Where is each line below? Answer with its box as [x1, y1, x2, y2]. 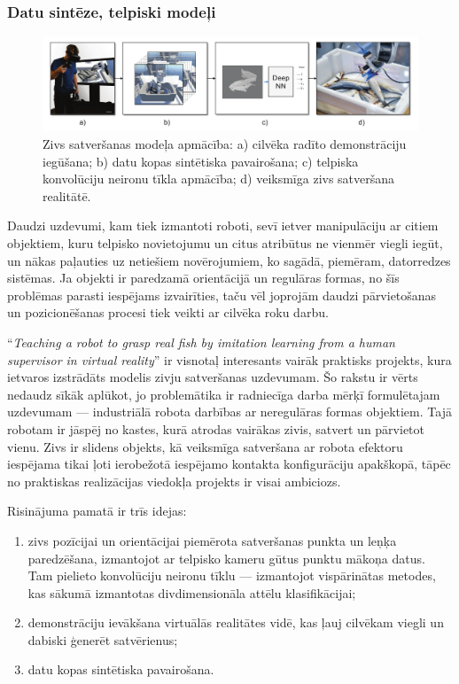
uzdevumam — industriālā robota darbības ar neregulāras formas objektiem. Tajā [7, 402, 452, 421]
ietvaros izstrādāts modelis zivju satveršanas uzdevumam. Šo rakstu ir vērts [7, 368, 418, 386]
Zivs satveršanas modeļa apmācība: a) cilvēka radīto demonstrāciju [43, 135, 407, 153]
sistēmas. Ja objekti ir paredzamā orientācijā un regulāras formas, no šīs [7, 268, 400, 287]
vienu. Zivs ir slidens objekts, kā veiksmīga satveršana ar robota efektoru [7, 437, 403, 455]
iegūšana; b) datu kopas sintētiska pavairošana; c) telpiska [43, 152, 359, 170]
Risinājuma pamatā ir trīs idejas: [7, 501, 187, 520]
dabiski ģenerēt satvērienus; [27, 630, 178, 649]
